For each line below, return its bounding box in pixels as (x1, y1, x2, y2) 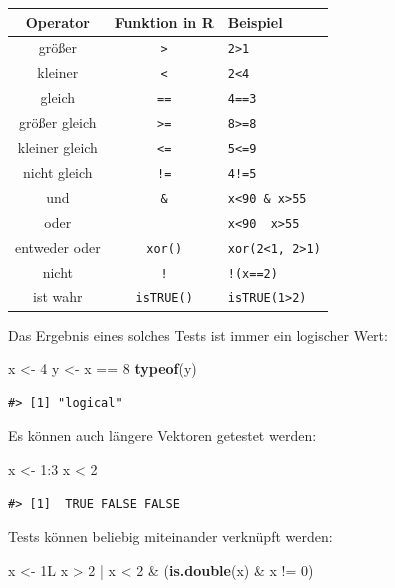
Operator (25, 11, 90, 32)
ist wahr (33, 286, 83, 307)
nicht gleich (23, 161, 93, 182)
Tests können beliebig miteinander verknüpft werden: (8, 526, 333, 547)
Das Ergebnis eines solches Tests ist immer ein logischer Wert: (8, 324, 388, 345)
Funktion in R (114, 11, 214, 32)
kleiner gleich (17, 137, 98, 157)
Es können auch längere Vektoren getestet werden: (8, 425, 317, 446)
